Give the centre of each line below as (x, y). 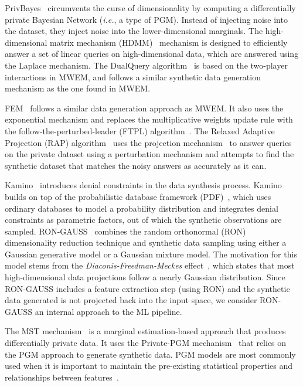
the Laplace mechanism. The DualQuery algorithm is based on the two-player (146, 65)
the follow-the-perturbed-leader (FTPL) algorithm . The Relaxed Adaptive (140, 130)
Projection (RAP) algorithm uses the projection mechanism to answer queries (148, 142)
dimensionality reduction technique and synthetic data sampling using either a (146, 242)
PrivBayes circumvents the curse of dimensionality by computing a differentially (150, 8)
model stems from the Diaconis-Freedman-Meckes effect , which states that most (150, 265)
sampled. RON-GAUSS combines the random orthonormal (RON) (125, 231)
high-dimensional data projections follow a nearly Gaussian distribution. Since (145, 277)
